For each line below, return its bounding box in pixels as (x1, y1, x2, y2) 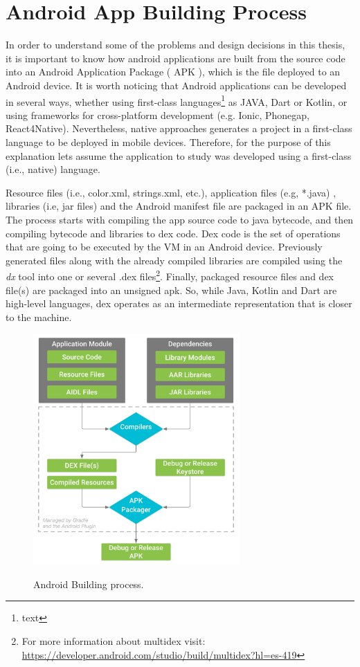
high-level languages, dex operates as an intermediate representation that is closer (6, 296, 352, 311)
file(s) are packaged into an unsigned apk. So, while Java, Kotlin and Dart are (6, 282, 337, 297)
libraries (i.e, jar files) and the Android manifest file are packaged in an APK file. (6, 199, 352, 213)
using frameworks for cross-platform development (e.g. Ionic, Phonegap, (6, 107, 309, 122)
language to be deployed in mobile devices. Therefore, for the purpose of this (6, 134, 331, 149)
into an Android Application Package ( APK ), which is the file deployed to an (6, 64, 341, 79)
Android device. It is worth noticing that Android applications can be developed (6, 77, 347, 92)
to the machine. (6, 309, 72, 324)
